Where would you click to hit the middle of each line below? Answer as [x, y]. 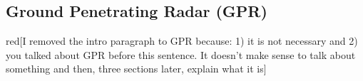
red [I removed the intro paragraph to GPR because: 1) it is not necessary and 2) [182, 41]
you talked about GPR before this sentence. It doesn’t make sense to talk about [181, 54]
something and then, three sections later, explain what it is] [136, 69]
